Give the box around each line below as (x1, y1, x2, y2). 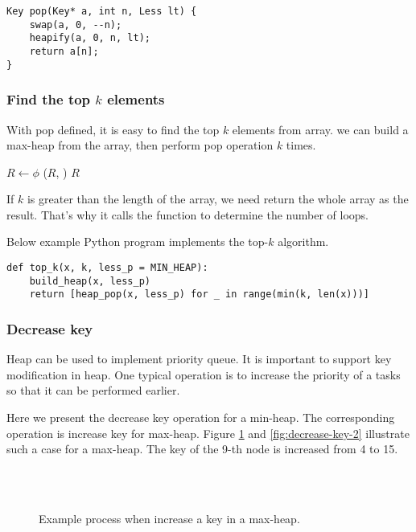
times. (286, 137, 316, 153)
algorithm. (278, 233, 329, 250)
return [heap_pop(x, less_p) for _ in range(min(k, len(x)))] (29, 289, 370, 301)
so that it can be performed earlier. (6, 382, 180, 399)
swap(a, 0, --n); (29, 18, 122, 31)
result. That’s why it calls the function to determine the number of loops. (6, 206, 369, 223)
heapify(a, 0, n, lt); (29, 32, 150, 44)
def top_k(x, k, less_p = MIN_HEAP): (6, 262, 208, 274)
